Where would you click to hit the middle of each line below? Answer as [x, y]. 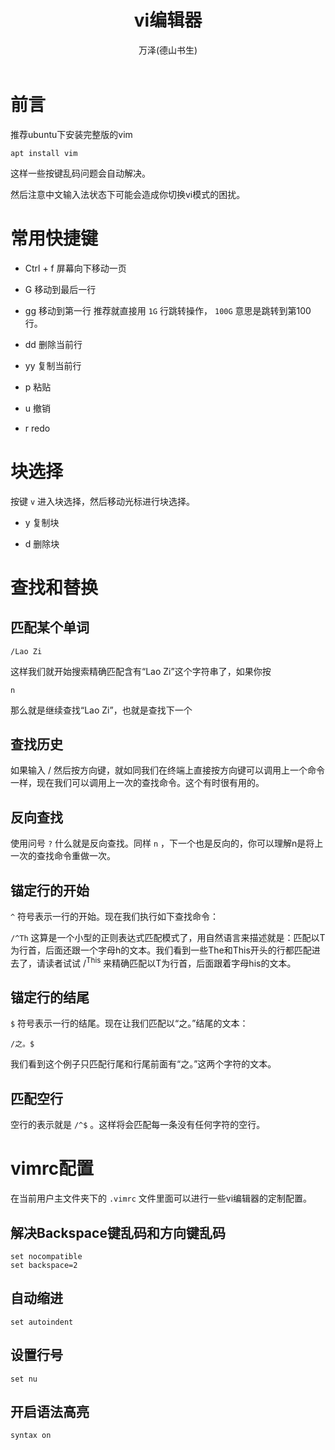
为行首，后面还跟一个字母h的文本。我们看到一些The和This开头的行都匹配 [161, 950]
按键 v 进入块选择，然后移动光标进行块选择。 [103, 501]
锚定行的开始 [50, 890]
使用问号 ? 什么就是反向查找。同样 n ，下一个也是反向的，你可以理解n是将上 [167, 843]
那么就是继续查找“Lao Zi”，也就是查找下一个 [101, 710]
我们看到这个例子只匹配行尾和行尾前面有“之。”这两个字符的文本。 [143, 1064]
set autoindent [42, 1322]
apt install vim [44, 153]
